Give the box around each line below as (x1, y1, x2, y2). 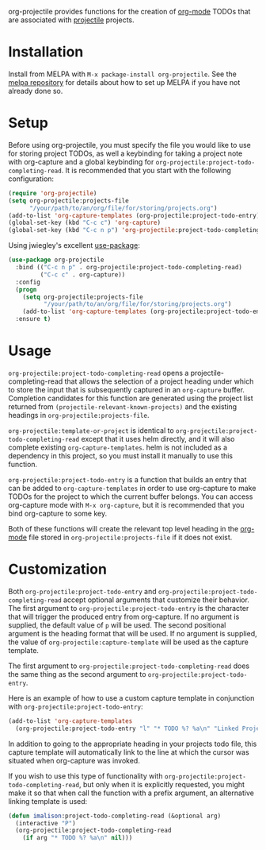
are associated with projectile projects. (8, 15, 135, 25)
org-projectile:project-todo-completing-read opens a (8, 368, 189, 377)
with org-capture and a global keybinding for (8, 156, 154, 166)
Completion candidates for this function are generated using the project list (8, 393, 253, 403)
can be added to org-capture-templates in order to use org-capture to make (8, 483, 256, 493)
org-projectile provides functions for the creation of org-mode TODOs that (8, 7, 251, 16)
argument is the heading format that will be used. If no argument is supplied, (8, 628, 257, 638)
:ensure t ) (15, 315, 51, 323)
